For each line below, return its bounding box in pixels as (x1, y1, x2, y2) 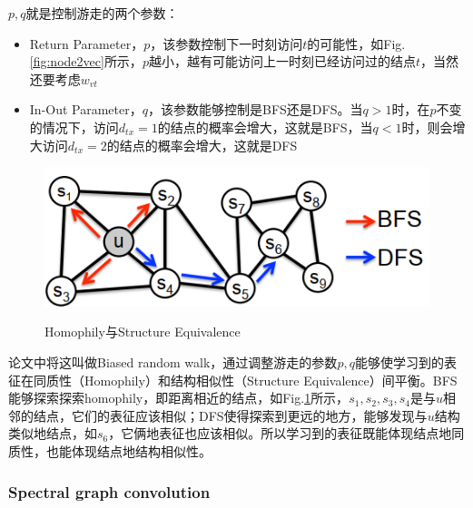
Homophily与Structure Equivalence (44, 322, 241, 341)
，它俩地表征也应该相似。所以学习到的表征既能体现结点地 (108, 424, 452, 443)
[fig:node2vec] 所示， (29, 52, 143, 71)
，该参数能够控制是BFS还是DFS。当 (148, 100, 363, 119)
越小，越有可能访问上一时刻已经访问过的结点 (148, 52, 416, 71)
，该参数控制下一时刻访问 (150, 34, 303, 53)
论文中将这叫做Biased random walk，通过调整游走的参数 (8, 353, 338, 372)
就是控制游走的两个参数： (25, 4, 179, 22)
